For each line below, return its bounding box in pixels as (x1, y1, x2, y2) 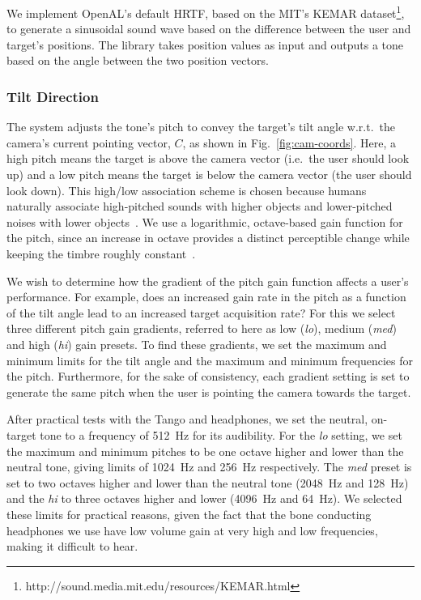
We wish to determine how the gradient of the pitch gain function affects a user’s (6, 272, 409, 289)
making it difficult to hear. (6, 538, 138, 555)
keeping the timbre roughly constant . (6, 245, 196, 262)
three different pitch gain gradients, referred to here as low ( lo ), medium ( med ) (6, 320, 397, 337)
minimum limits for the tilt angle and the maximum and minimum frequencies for (6, 351, 413, 368)
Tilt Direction (6, 86, 99, 106)
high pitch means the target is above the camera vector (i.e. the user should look (6, 150, 410, 167)
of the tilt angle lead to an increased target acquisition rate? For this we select (6, 304, 396, 321)
